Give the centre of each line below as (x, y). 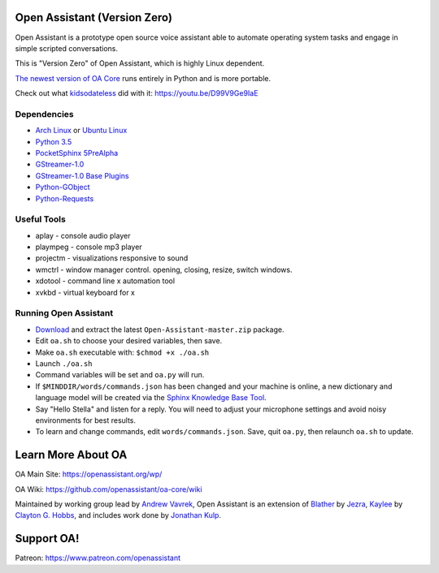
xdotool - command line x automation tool (105, 281)
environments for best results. (86, 420)
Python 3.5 (54, 141)
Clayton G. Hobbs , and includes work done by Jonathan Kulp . (118, 515)
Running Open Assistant (64, 313)
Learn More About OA (71, 455)
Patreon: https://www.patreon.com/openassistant (98, 558)
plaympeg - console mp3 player (89, 247)
